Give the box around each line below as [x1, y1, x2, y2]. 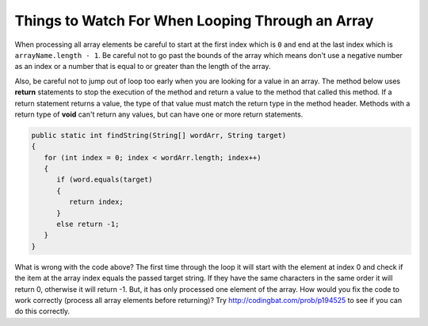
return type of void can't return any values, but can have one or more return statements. [14, 109, 304, 119]
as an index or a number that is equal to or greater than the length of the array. [14, 62, 271, 71]
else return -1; [56, 220, 120, 228]
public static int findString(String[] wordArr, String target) [31, 131, 287, 140]
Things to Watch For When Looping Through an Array [14, 12, 374, 29]
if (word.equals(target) [56, 175, 154, 184]
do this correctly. [14, 306, 71, 316]
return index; [68, 198, 124, 206]
